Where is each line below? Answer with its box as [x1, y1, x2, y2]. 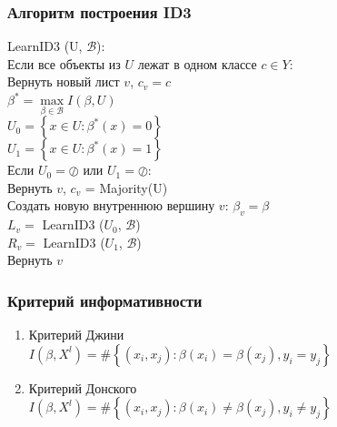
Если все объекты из [7, 54, 121, 73]
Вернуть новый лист [7, 72, 120, 91]
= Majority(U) [84, 178, 168, 197]
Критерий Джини [28, 325, 124, 344]
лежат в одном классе [137, 54, 257, 73]
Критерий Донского [28, 378, 137, 397]
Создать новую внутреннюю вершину [7, 196, 215, 215]
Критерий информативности [7, 289, 203, 311]
